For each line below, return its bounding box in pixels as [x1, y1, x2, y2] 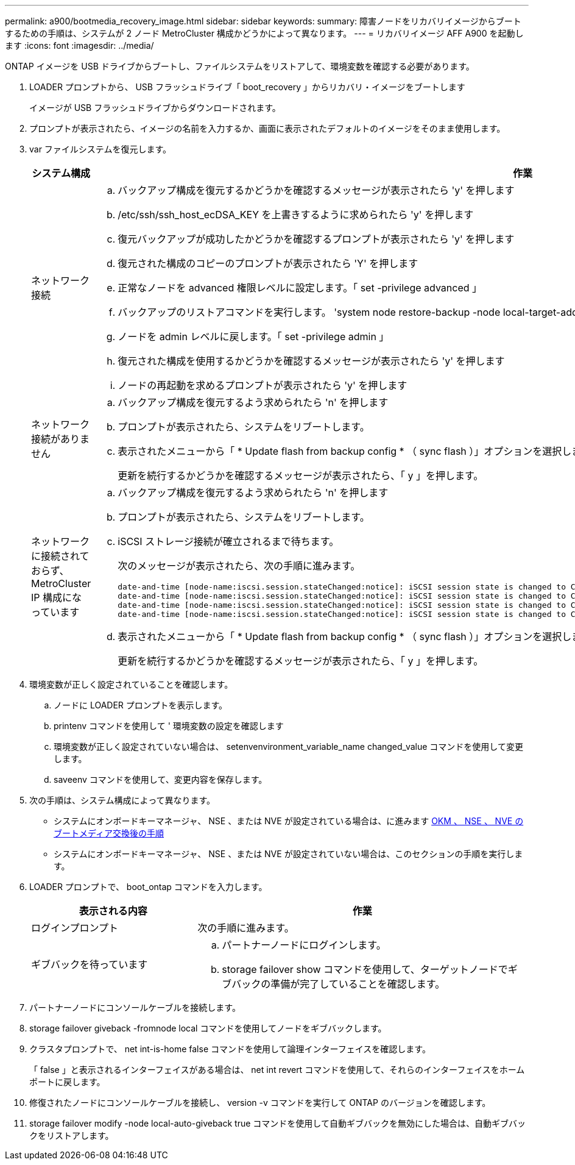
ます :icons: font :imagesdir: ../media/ [5, 40, 154, 51]
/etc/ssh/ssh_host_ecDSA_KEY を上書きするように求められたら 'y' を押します [118, 208, 474, 221]
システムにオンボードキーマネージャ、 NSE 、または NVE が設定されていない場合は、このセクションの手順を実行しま [54, 849, 523, 859]
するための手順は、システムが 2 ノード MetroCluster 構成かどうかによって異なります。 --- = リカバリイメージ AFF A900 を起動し [5, 28, 524, 38]
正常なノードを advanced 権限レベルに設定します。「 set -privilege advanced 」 [118, 282, 482, 294]
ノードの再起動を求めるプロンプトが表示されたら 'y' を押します [118, 379, 407, 391]
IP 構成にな [31, 591, 82, 604]
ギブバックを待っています [31, 958, 148, 971]
